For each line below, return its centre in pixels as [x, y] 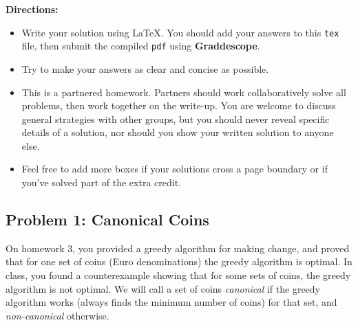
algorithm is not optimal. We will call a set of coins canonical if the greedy [163, 288]
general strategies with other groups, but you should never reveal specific [176, 119]
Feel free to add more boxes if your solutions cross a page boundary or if [175, 169]
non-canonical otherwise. [57, 315]
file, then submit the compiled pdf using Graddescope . [141, 46]
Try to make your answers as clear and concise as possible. [145, 68]
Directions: [32, 9]
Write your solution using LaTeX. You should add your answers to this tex [180, 32]
